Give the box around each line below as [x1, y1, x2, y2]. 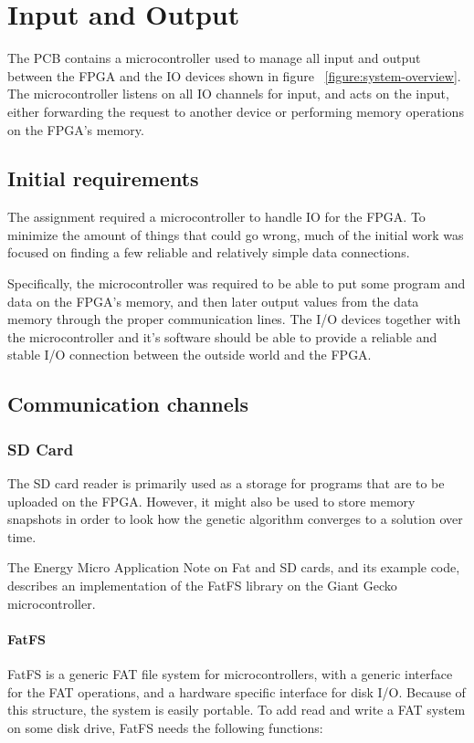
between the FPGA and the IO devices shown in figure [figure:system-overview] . [7, 66, 461, 85]
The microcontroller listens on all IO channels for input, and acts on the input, [7, 84, 449, 103]
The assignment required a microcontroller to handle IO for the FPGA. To [7, 207, 426, 226]
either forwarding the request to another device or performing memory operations [7, 101, 464, 120]
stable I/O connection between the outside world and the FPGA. [7, 345, 372, 364]
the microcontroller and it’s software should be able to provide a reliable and [7, 327, 437, 346]
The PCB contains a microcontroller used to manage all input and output [7, 48, 421, 68]
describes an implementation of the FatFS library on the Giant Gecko [7, 576, 397, 595]
